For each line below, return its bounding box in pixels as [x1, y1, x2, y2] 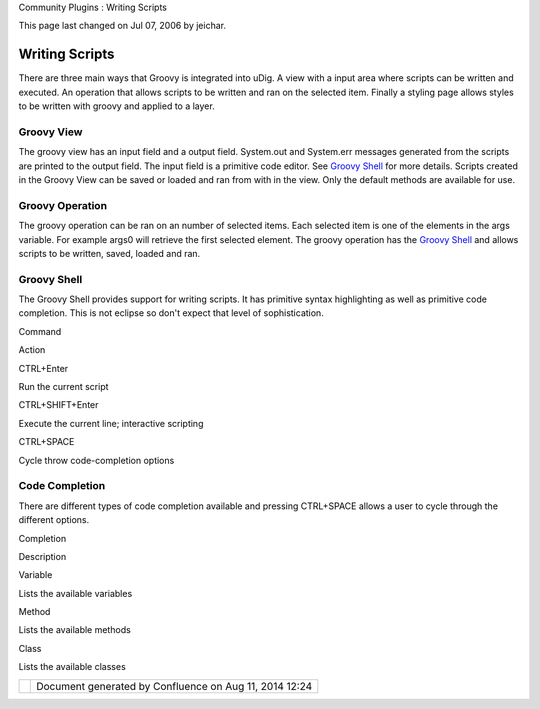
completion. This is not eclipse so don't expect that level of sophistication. [18, 307, 324, 319]
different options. [18, 514, 90, 526]
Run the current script [18, 381, 109, 393]
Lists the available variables [18, 587, 133, 599]
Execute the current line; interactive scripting [18, 417, 204, 429]
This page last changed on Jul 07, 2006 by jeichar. [18, 20, 227, 32]
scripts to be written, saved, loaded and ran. [18, 247, 201, 259]
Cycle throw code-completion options [18, 454, 175, 466]
